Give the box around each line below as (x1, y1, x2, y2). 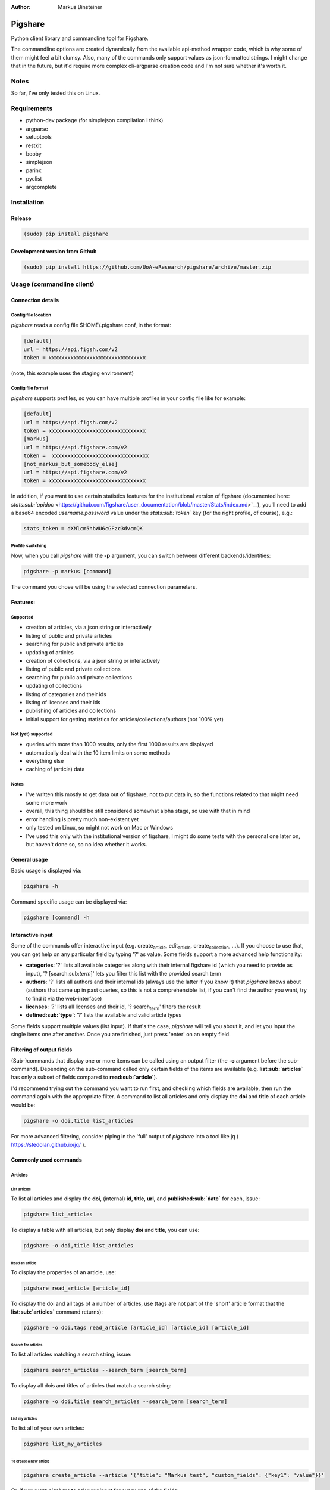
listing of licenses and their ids (26, 699, 101, 706)
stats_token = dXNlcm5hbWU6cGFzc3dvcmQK (23, 525, 143, 532)
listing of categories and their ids (26, 690, 106, 697)
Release (11, 215, 32, 222)
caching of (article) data (26, 766, 85, 773)
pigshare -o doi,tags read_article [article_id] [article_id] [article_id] (23, 1324, 250, 1331)
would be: (11, 1101, 36, 1109)
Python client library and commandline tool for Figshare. (11, 35, 149, 42)
